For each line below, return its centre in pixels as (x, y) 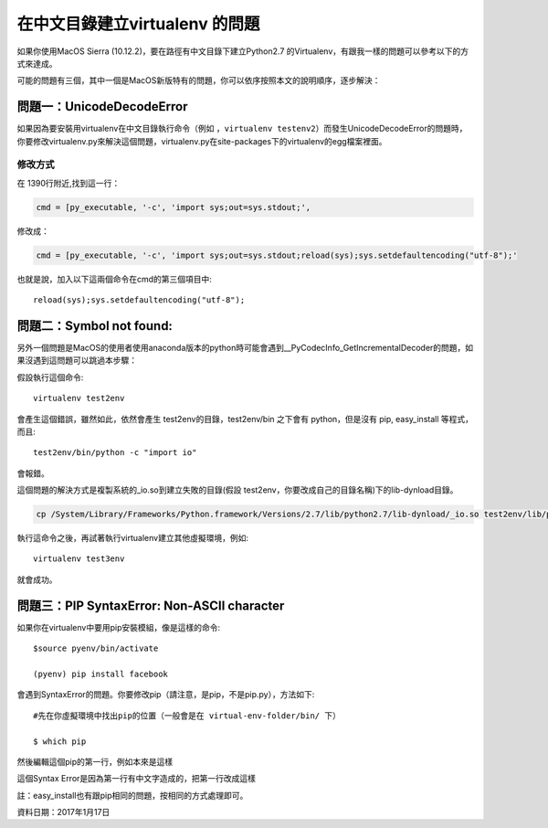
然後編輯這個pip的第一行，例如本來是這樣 (95, 761)
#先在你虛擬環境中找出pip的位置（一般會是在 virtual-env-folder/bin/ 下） (187, 716)
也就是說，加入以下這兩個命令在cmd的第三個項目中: (114, 279)
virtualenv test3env (79, 559)
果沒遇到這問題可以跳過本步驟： (77, 360)
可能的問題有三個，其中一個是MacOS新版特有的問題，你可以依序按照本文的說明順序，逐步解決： (199, 80)
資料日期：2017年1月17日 (63, 812)
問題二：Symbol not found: (95, 326)
